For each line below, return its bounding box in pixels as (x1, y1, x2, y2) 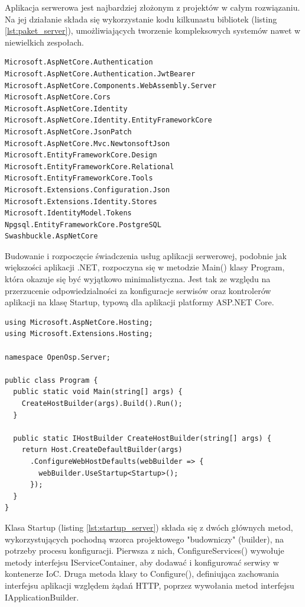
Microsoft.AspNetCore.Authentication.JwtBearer (5, 69, 196, 78)
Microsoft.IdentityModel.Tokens (5, 209, 132, 218)
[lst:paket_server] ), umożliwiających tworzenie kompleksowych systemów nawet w (5, 24, 301, 37)
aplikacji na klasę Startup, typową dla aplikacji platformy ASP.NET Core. (5, 296, 274, 308)
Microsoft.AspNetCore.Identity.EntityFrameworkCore (5, 116, 212, 125)
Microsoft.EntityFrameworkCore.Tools (5, 174, 153, 183)
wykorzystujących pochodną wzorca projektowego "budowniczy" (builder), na (5, 532, 284, 545)
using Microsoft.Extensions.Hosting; (5, 330, 153, 338)
